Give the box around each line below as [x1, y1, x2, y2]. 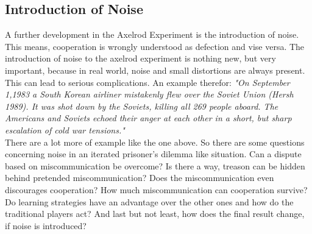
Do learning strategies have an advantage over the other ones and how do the [5, 195, 294, 208]
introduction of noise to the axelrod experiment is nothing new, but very [5, 52, 276, 65]
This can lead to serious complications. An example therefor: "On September [5, 76, 290, 88]
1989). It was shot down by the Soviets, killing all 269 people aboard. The [5, 99, 278, 112]
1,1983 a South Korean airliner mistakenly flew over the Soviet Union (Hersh [5, 88, 294, 101]
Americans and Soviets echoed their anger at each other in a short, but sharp [5, 112, 292, 124]
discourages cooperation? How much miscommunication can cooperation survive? [5, 183, 308, 196]
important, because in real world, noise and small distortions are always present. [5, 63, 305, 76]
